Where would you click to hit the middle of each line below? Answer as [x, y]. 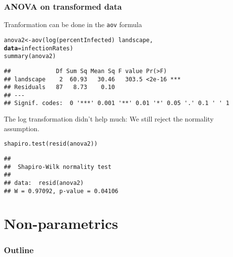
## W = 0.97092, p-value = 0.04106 [61, 191]
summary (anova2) [30, 56]
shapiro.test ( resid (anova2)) [51, 144]
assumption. [22, 128]
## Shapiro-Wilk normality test [58, 167]
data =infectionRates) [39, 48]
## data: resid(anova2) [44, 183]
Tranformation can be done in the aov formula [73, 24]
